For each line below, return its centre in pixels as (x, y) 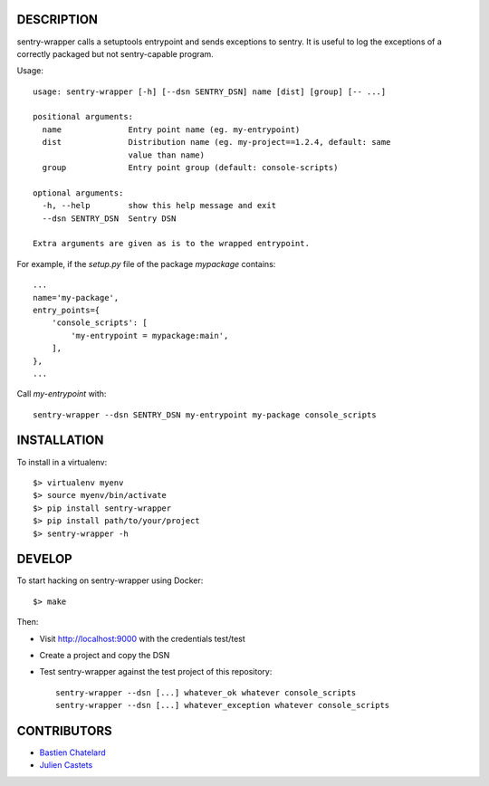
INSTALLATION (60, 441)
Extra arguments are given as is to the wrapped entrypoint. (171, 244)
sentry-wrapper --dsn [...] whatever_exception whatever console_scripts (223, 705)
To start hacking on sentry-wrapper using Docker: (110, 580)
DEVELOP (44, 559)
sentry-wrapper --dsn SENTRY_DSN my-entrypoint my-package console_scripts (205, 415)
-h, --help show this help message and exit (159, 206)
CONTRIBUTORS (64, 730)
